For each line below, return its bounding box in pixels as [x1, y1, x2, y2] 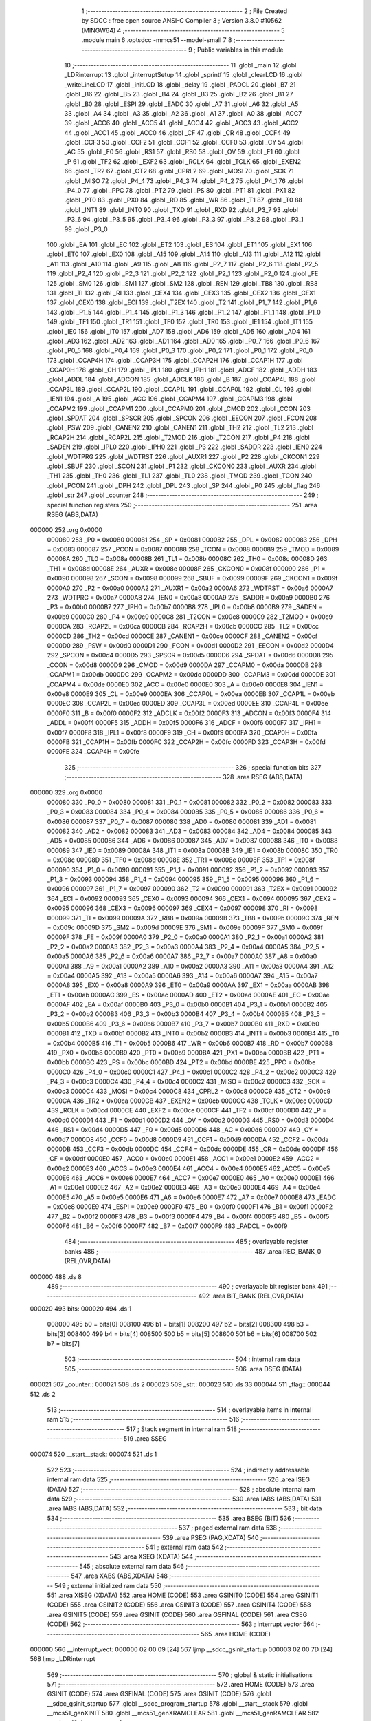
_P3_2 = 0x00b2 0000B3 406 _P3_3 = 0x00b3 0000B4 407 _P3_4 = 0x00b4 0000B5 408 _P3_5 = [47, 1010, 326, 1018]
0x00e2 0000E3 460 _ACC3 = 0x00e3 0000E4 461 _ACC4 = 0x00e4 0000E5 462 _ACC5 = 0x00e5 [47, 1164, 330, 1172]
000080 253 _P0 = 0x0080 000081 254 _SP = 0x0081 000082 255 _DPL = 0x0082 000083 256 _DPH [47, 536, 337, 544]
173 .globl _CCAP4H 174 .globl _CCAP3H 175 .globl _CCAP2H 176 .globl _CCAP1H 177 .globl [47, 356, 303, 364]
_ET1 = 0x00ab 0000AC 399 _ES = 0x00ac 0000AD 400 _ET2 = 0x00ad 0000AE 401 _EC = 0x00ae [47, 991, 330, 999]
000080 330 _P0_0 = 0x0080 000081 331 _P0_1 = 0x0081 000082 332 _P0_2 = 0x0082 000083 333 [47, 798, 333, 806]
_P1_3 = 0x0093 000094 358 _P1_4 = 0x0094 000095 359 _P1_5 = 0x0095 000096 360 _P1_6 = [47, 875, 319, 883]
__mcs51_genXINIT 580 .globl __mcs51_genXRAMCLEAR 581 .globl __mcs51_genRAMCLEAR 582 [47, 1709, 319, 1718]
